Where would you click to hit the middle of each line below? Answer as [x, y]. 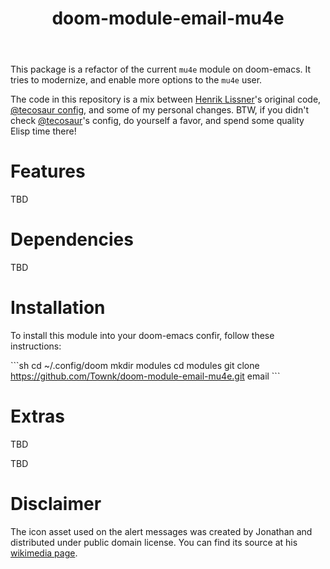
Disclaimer [56, 504]
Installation [58, 308]
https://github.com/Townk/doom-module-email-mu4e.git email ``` [145, 376]
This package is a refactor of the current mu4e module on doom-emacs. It [161, 69]
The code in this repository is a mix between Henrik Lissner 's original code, [166, 99]
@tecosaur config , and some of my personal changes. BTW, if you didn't [160, 110]
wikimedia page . [44, 553]
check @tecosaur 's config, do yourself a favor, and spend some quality [157, 121]
